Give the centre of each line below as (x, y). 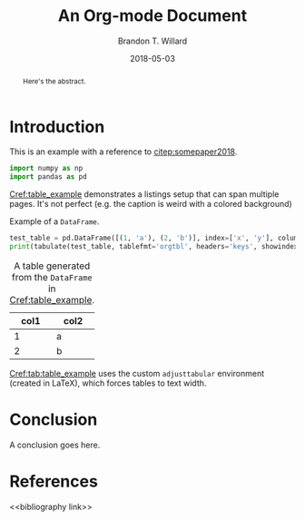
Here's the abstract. (54, 81)
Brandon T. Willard (152, 41)
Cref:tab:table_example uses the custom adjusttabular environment (137, 373)
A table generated (52, 266)
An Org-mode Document (152, 16)
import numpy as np (46, 169)
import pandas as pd (49, 177)
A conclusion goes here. (55, 445)
